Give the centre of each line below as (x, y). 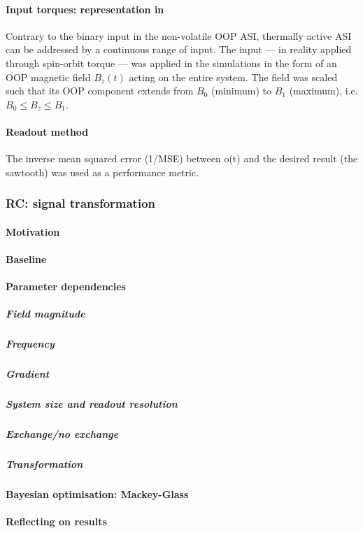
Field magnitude (45, 314)
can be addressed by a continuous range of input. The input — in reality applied (179, 49)
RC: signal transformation (81, 203)
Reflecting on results (56, 521)
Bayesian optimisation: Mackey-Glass (97, 494)
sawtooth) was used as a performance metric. (102, 172)
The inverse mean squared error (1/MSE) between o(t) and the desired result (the (182, 158)
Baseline (26, 258)
